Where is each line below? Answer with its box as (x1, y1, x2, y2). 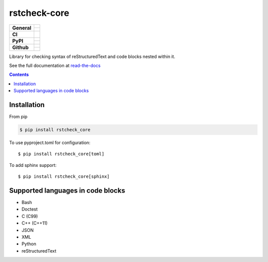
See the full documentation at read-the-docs (9, 62, 101, 68)
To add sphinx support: (9, 162, 57, 168)
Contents (9, 72, 29, 78)
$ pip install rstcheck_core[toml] (18, 151, 105, 157)
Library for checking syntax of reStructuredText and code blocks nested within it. (9, 53, 176, 59)
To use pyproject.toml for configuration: (9, 139, 91, 146)
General (12, 24, 32, 31)
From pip (9, 114, 28, 120)
